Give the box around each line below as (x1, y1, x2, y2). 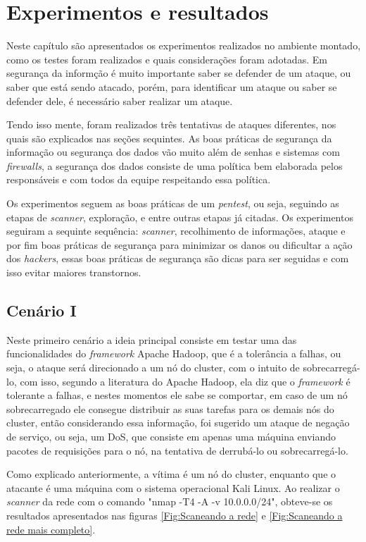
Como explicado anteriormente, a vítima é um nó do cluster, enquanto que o (6, 467, 336, 481)
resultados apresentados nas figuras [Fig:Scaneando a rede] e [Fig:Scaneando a (6, 507, 343, 522)
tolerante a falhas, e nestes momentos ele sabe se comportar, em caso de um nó (6, 388, 348, 402)
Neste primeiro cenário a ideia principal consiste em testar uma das (6, 332, 297, 347)
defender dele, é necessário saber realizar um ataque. (6, 93, 233, 108)
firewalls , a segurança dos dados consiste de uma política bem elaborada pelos (6, 158, 343, 173)
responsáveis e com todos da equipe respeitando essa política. (6, 172, 271, 187)
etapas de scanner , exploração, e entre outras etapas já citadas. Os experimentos (6, 209, 353, 224)
